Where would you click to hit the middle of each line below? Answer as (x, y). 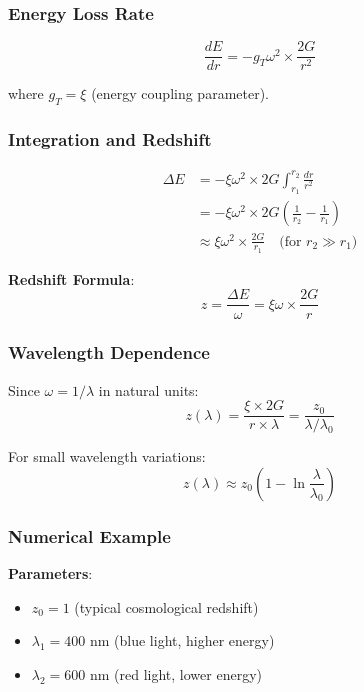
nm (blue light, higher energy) (182, 640)
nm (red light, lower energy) (175, 673)
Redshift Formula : (71, 278)
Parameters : (50, 573)
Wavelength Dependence (109, 352)
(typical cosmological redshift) (166, 606)
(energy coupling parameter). (180, 93)
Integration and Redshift (110, 139)
